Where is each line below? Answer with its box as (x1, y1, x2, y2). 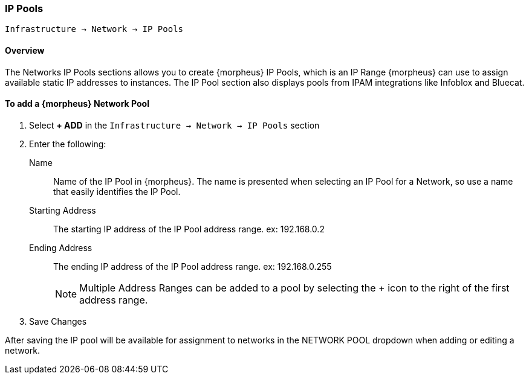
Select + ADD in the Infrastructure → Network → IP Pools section (29, 119, 320, 130)
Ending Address (29, 242, 92, 253)
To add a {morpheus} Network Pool (5, 98, 149, 109)
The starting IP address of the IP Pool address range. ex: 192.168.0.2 (53, 223, 325, 234)
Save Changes (29, 316, 87, 326)
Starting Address (29, 205, 96, 215)
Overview (5, 45, 45, 56)
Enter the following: (29, 138, 106, 149)
